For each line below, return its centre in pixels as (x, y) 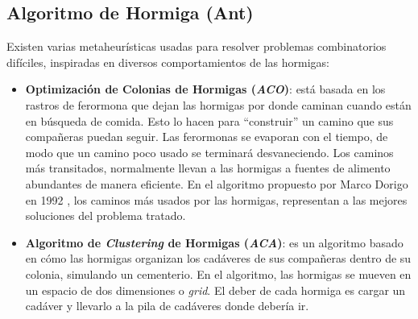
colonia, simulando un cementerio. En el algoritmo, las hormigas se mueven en (218, 273)
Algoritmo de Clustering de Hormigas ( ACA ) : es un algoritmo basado (214, 242)
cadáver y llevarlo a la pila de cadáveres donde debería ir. (167, 306)
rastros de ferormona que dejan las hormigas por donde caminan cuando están (218, 104)
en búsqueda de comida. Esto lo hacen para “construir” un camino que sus (209, 120)
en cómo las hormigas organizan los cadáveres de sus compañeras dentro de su (218, 258)
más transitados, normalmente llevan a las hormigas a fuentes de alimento (208, 168)
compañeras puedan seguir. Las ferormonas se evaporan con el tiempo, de (207, 137)
